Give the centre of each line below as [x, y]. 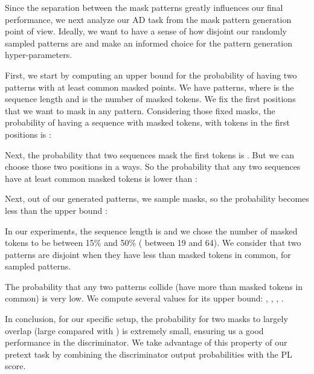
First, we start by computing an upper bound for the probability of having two [151, 75]
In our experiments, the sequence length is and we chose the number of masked [151, 231]
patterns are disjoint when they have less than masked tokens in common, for [148, 254]
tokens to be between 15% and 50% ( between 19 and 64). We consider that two [153, 243]
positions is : [28, 134]
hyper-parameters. [39, 55]
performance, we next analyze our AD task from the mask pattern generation [148, 19]
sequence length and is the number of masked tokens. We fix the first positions [150, 99]
